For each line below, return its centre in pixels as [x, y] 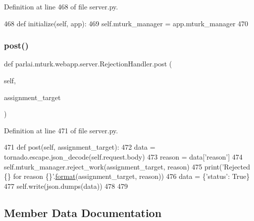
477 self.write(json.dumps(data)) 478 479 [66, 186]
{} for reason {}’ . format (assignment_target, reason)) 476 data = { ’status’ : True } [127, 176]
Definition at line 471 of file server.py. [61, 130]
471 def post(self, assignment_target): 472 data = [80, 147]
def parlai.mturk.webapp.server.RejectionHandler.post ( [88, 64]
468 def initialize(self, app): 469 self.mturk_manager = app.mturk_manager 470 [126, 23]
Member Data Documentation [83, 212]
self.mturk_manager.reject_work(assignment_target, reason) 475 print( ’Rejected [127, 166]
